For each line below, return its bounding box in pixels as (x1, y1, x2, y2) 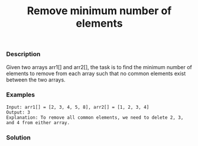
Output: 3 (6, 109, 31, 115)
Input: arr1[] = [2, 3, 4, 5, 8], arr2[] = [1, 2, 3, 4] (6, 104, 150, 110)
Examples (6, 90, 35, 99)
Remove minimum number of (27, 4, 172, 18)
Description (6, 50, 41, 59)
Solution (6, 133, 31, 141)
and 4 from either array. (6, 119, 70, 125)
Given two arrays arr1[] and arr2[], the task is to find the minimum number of (6, 63, 192, 70)
